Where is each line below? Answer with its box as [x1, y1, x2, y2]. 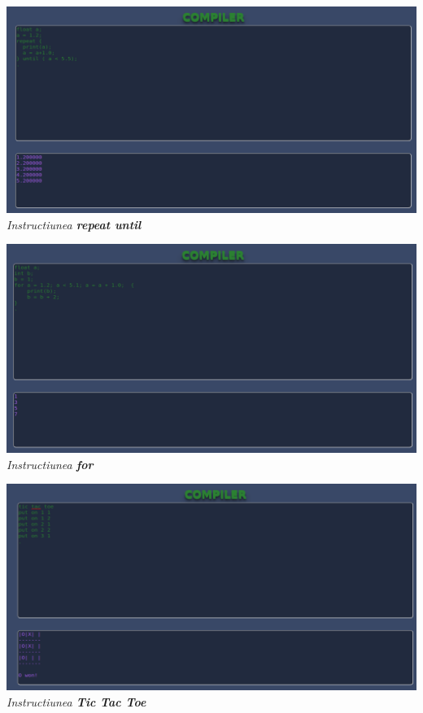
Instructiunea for [7, 455, 94, 472]
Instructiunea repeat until [7, 215, 142, 233]
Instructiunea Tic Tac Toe [7, 693, 146, 710]
